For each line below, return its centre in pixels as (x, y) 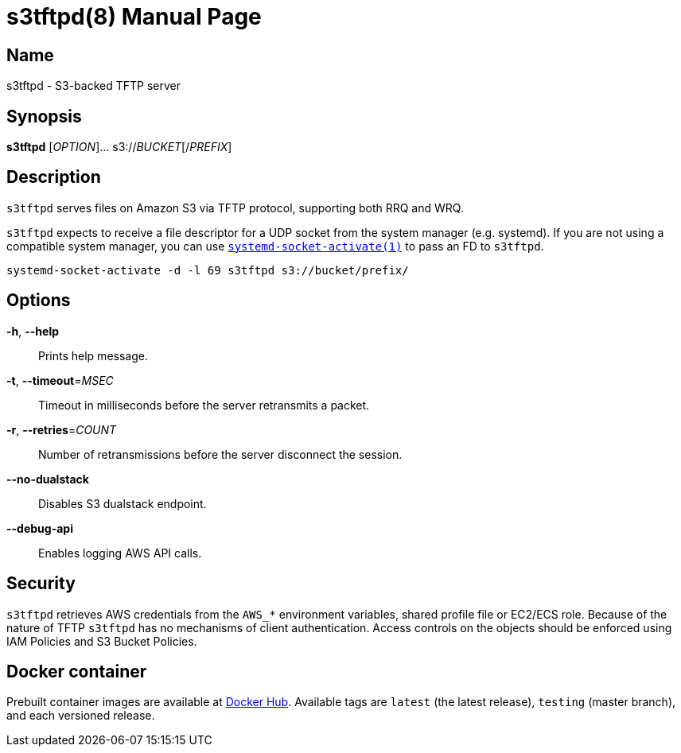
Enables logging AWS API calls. (120, 553)
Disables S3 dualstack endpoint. (123, 503)
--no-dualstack (48, 479)
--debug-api (40, 528)
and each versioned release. (81, 716)
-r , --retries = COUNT (62, 429)
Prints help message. (93, 355)
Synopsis (44, 116)
